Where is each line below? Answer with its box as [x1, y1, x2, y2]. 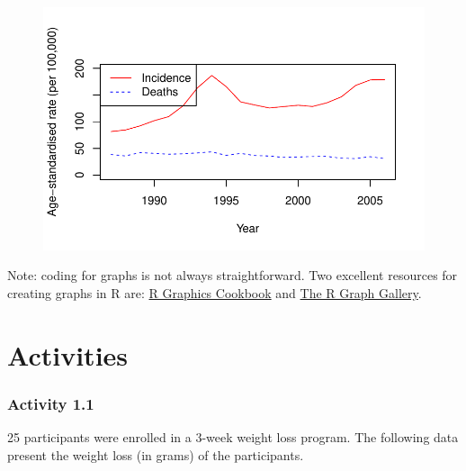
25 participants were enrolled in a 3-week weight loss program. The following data [7, 428, 459, 447]
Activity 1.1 [7, 392, 94, 414]
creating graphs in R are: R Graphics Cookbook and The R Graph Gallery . [7, 284, 422, 302]
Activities [7, 336, 129, 373]
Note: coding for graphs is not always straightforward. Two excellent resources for [7, 266, 458, 285]
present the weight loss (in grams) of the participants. [7, 445, 304, 464]
